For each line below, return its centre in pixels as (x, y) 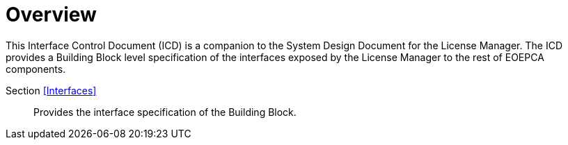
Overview (51, 15)
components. (36, 69)
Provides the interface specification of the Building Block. (165, 112)
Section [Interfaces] (51, 90)
